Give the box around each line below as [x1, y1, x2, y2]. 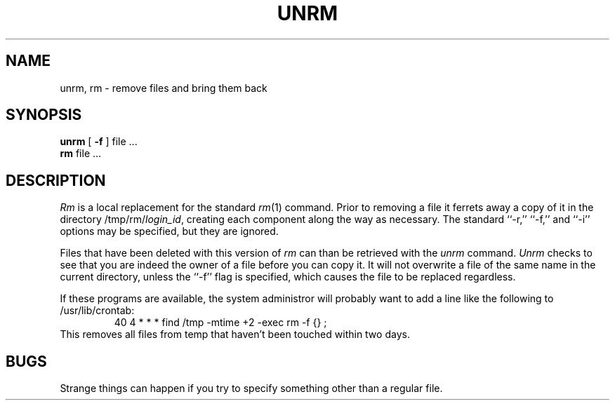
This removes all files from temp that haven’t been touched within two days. [60, 328, 410, 341]
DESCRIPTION [6, 171, 106, 189]
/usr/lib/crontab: [60, 304, 135, 317]
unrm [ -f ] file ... [60, 135, 138, 148]
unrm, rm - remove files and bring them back [60, 81, 267, 94]
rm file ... [60, 147, 102, 160]
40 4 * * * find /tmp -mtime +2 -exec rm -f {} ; [114, 316, 327, 329]
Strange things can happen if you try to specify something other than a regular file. [60, 382, 443, 395]
